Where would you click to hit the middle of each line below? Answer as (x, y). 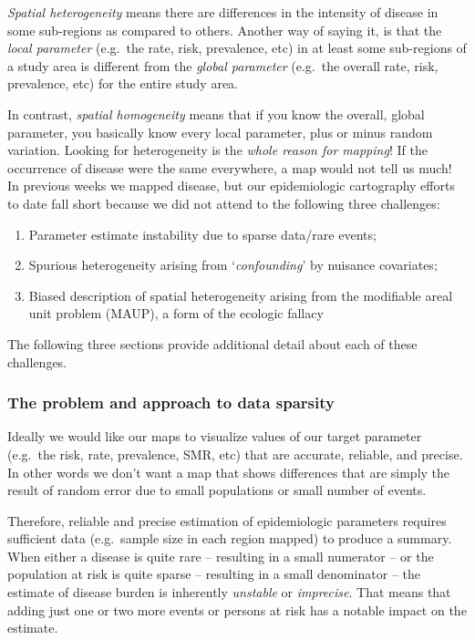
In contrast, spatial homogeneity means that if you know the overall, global (216, 114)
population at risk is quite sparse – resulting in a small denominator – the (214, 574)
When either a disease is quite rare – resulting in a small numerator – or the (221, 556)
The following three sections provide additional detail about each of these (212, 343)
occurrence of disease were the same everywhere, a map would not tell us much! (230, 167)
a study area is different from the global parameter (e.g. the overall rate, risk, (223, 65)
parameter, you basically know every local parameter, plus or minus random (220, 132)
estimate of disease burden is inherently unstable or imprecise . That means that (229, 592)
